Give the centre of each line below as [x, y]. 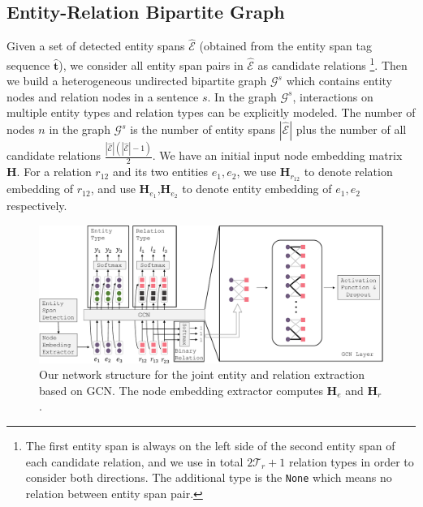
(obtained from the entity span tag [286, 46]
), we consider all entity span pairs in [151, 64]
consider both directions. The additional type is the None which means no [209, 477]
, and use [113, 189]
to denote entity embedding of [257, 189]
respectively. [37, 205]
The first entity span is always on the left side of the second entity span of [210, 446]
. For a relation [54, 172]
